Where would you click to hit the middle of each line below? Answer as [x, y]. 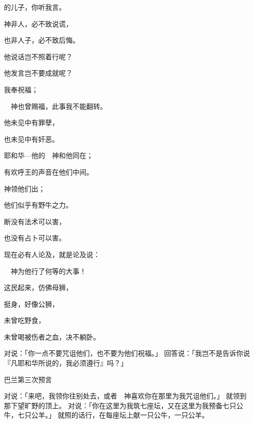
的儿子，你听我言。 [35, 7]
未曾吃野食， [25, 320]
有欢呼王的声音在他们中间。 [49, 172]
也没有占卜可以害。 [35, 238]
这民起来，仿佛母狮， [38, 287]
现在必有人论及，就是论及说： [52, 254]
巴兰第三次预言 [28, 379]
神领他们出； [25, 188]
